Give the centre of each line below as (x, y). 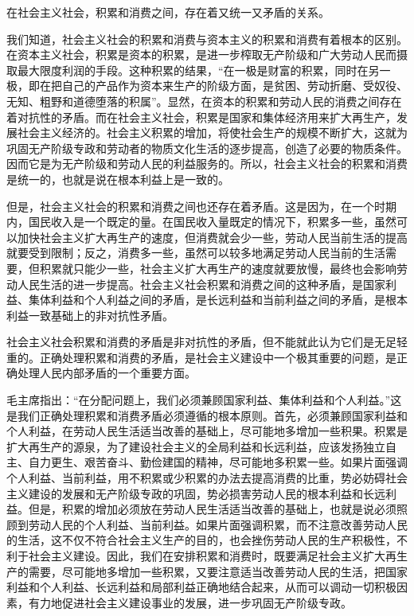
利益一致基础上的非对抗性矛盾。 (90, 315)
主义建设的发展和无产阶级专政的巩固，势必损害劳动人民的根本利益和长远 (196, 493)
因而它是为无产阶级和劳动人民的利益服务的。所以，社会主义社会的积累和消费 (207, 164)
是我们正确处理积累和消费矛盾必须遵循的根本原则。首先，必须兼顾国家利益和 (207, 415)
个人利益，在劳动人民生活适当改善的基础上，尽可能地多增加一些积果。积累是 (207, 431)
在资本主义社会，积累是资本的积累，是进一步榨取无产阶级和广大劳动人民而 (201, 55)
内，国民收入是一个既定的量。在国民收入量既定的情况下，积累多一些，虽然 (201, 222)
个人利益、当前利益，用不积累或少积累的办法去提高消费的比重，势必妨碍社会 (207, 478)
